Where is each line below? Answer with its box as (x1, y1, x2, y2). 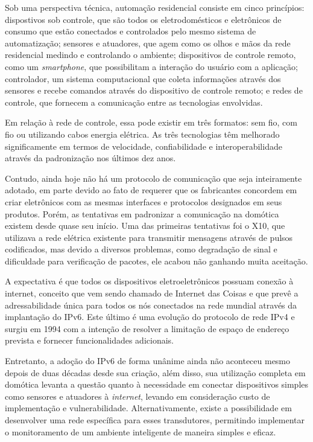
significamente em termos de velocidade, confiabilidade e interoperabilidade (5, 139, 282, 152)
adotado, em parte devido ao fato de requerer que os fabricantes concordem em (5, 184, 297, 196)
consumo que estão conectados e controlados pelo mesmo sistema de (5, 25, 256, 37)
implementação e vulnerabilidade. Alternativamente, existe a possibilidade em (5, 402, 292, 414)
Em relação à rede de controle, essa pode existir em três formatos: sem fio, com (5, 116, 297, 129)
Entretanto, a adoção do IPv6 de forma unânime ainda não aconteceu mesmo (5, 354, 291, 367)
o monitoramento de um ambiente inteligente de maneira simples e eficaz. (5, 425, 276, 438)
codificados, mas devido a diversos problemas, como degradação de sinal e (5, 243, 277, 255)
